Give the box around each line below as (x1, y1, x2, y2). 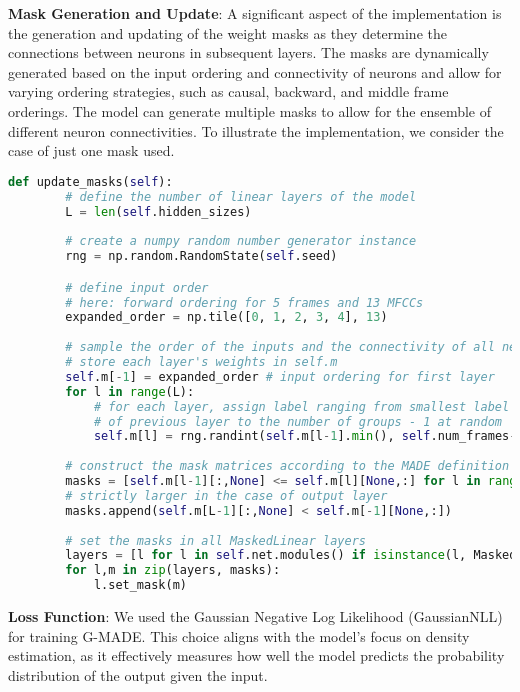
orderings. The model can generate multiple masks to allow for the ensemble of (8, 100, 492, 121)
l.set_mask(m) (93, 578, 187, 593)
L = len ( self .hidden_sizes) (65, 204, 252, 219)
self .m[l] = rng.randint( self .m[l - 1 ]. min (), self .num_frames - (93, 429, 517, 444)
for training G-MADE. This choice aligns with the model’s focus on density (8, 625, 470, 646)
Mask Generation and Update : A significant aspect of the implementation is (8, 3, 502, 23)
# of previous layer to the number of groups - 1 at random (93, 414, 502, 429)
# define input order (65, 280, 209, 295)
